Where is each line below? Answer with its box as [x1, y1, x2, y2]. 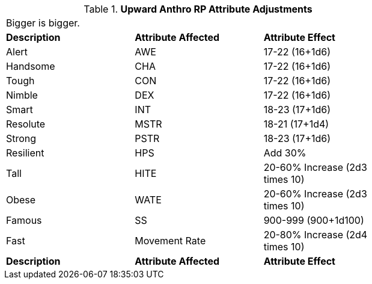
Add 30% [263, 147, 306, 159]
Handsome [6, 60, 55, 72]
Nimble [6, 89, 38, 101]
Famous [6, 214, 42, 226]
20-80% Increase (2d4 [263, 229, 368, 241]
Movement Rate [135, 235, 206, 247]
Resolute [6, 118, 46, 130]
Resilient [6, 147, 44, 159]
